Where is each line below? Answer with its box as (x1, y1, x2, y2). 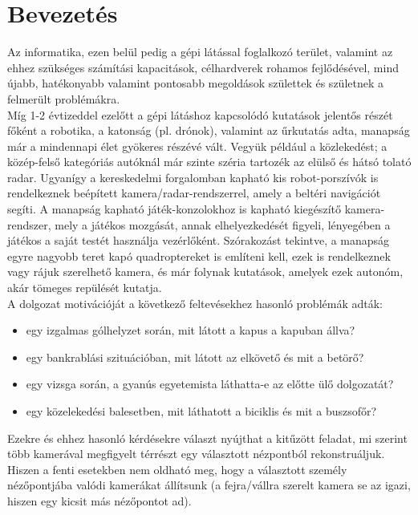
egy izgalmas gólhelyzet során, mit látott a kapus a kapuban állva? (26, 322, 355, 339)
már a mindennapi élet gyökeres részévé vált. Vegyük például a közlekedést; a (7, 137, 388, 154)
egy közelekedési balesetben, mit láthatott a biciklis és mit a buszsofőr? (26, 403, 377, 419)
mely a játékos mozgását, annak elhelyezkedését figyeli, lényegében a (55, 216, 391, 233)
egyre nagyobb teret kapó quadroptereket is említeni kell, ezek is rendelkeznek (7, 247, 391, 264)
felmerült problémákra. (7, 90, 120, 107)
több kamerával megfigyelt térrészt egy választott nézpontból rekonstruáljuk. (7, 445, 385, 462)
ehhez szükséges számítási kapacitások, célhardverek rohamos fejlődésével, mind (7, 59, 399, 75)
